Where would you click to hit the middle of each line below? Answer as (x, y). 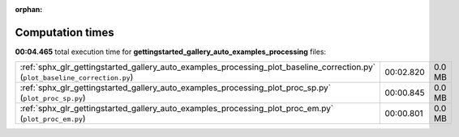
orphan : (29, 9)
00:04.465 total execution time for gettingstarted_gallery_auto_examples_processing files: (171, 52)
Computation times (64, 32)
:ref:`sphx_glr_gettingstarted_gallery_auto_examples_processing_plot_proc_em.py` (177, 109)
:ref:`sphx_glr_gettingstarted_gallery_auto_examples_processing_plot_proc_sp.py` (176, 88)
